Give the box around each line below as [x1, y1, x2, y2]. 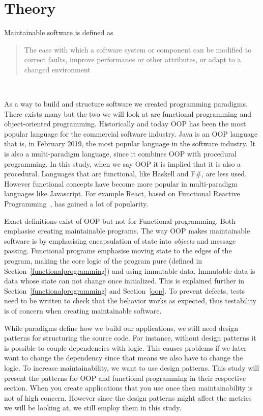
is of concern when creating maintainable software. [4, 305, 162, 316]
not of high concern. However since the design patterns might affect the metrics [4, 392, 252, 403]
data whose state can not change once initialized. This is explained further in [4, 275, 245, 286]
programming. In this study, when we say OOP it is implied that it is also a [4, 158, 241, 169]
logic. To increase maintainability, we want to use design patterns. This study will [4, 362, 259, 373]
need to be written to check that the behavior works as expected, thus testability [4, 295, 256, 306]
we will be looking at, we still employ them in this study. [4, 402, 182, 413]
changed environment [24, 64, 91, 74]
